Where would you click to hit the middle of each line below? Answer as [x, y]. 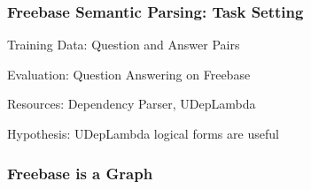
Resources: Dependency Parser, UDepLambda [132, 104]
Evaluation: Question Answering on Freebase [129, 74]
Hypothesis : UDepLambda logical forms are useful [143, 133]
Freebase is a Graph [80, 173]
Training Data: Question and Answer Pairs [124, 45]
